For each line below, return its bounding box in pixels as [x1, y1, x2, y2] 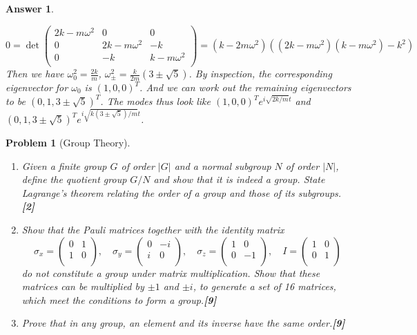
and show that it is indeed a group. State [153, 172, 325, 186]
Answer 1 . [6, 1, 54, 15]
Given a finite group [21, 158, 107, 173]
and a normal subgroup [174, 158, 271, 173]
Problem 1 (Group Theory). [6, 135, 130, 150]
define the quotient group [21, 172, 127, 186]
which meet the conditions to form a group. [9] [21, 292, 217, 307]
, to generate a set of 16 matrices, [193, 279, 336, 294]
